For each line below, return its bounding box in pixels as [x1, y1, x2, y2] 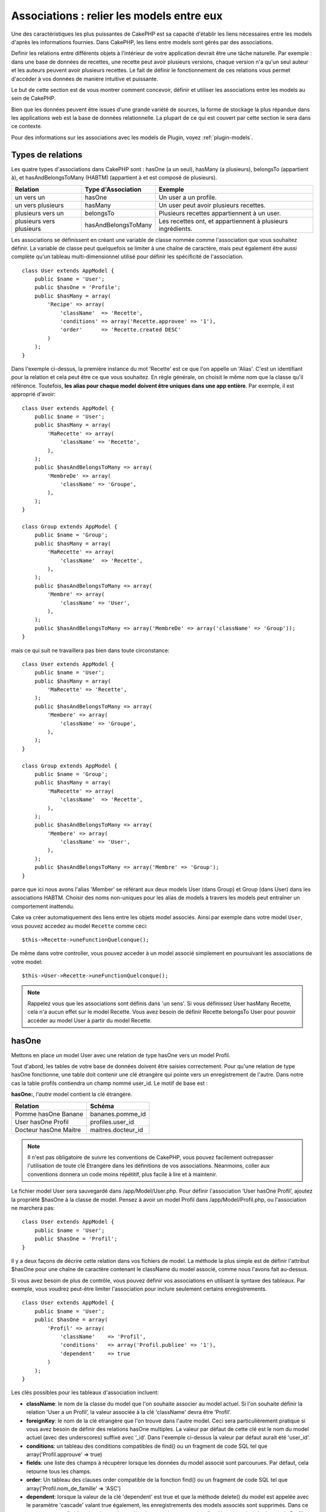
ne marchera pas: [11, 1204, 56, 1211]
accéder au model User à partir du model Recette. [27, 1017, 152, 1024]
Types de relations [11, 149, 83, 160]
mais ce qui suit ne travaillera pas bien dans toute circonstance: [11, 647, 170, 654]
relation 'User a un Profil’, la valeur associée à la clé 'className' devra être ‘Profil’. [26, 1409, 232, 1416]
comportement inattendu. [11, 902, 75, 910]
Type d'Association [85, 185, 142, 194]
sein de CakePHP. [11, 94, 56, 102]
